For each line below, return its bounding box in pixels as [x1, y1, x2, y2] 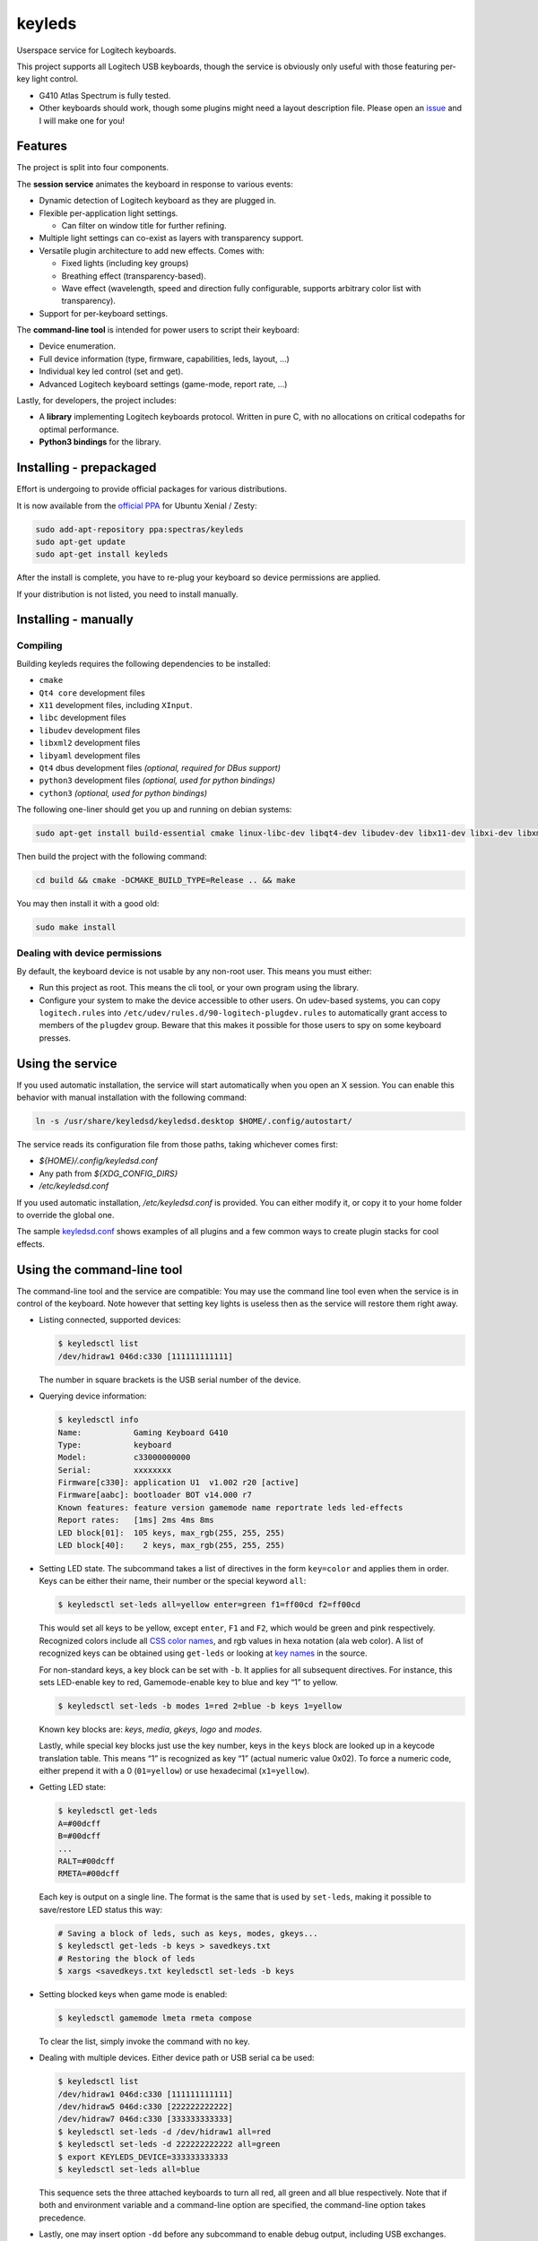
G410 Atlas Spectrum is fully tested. [39, 90, 171, 100]
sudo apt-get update [35, 536, 126, 547]
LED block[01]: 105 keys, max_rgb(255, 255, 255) [57, 1527, 286, 1537]
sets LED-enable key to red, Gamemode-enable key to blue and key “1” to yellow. [39, 1676, 338, 1687]
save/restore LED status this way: [39, 1904, 163, 1915]
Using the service [16, 1056, 117, 1071]
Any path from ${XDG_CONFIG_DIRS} [39, 1168, 178, 1179]
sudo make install [35, 922, 117, 932]
